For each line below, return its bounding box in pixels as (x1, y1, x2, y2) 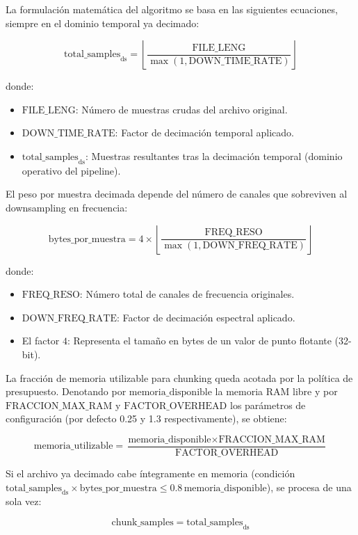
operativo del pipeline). (22, 163, 121, 177)
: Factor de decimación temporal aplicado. (115, 125, 294, 140)
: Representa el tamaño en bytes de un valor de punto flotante (67, 333, 332, 348)
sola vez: (6, 494, 42, 509)
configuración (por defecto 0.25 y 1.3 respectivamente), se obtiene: (6, 411, 287, 426)
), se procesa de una (266, 479, 352, 494)
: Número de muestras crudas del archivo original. (75, 102, 288, 116)
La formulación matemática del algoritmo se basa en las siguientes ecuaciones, (6, 2, 338, 16)
